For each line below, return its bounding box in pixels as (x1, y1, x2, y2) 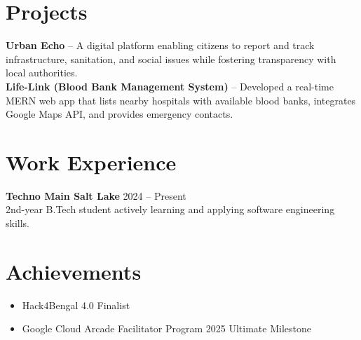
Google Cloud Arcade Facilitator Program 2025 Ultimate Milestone (22, 321, 311, 336)
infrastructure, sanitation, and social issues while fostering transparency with (6, 51, 336, 66)
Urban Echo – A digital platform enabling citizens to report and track (6, 38, 315, 53)
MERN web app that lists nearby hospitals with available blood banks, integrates (6, 93, 356, 107)
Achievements (6, 257, 142, 285)
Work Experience (6, 147, 177, 176)
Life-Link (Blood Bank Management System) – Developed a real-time (6, 79, 334, 93)
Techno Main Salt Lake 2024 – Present (6, 188, 186, 203)
